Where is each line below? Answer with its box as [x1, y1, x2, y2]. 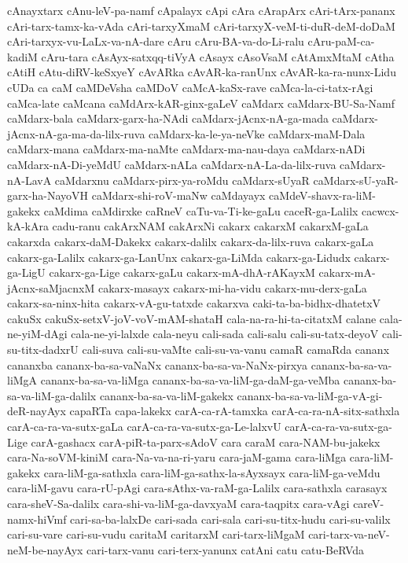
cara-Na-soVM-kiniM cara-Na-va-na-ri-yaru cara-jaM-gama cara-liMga [7, 449, 347, 465]
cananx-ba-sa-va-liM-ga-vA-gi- [237, 387, 383, 403]
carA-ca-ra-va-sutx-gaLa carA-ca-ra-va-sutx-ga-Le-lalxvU [7, 418, 281, 435]
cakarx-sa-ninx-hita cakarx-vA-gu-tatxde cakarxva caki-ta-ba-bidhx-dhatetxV [7, 295, 381, 311]
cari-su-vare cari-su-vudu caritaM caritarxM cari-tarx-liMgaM [7, 526, 305, 543]
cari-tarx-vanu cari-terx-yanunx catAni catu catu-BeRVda [86, 541, 365, 557]
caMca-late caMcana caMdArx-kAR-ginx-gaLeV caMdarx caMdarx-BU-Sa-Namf [7, 94, 395, 111]
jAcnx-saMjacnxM [7, 279, 95, 296]
